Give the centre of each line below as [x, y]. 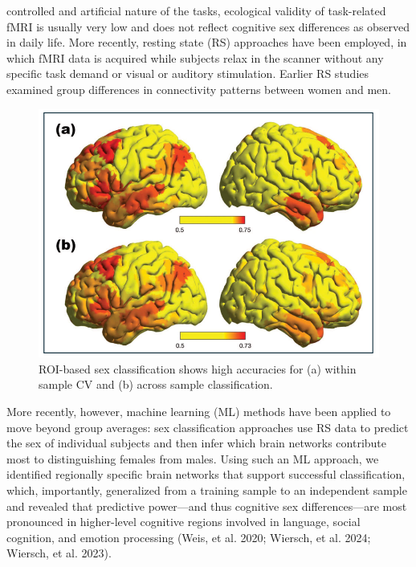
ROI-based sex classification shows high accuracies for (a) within [198, 368]
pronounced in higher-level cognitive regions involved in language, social [184, 522]
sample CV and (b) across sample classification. [156, 384]
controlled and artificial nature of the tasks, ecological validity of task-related [196, 10]
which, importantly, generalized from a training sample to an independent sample [207, 490]
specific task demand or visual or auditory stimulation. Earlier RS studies [188, 73]
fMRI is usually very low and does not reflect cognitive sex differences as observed [208, 26]
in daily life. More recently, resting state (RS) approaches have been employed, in [207, 42]
